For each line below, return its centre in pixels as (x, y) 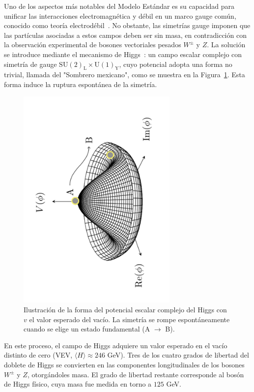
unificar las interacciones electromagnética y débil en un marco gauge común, (120, 15)
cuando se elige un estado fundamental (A (87, 329)
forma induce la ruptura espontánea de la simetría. (81, 84)
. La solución (226, 45)
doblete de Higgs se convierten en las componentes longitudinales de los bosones (124, 365)
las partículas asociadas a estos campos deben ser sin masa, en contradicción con (125, 35)
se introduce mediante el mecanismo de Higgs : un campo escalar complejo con (123, 54)
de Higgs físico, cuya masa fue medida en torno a (78, 384)
